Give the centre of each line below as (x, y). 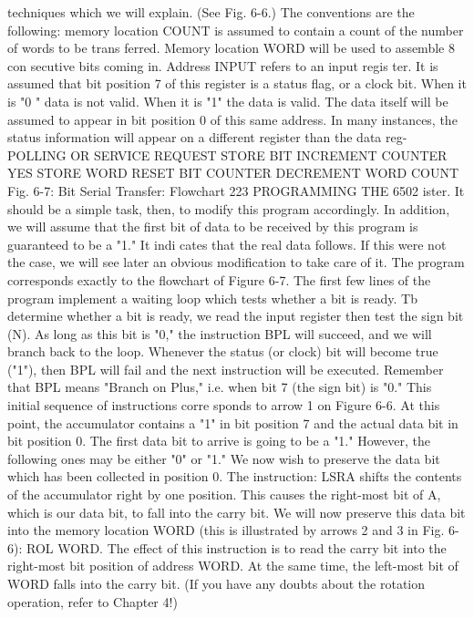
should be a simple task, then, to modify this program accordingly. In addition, (229, 208)
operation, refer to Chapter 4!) (93, 601)
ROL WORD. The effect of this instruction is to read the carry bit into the (236, 547)
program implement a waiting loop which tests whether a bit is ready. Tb (212, 298)
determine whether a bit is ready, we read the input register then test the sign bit (236, 316)
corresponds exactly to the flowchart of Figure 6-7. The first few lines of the (219, 279)
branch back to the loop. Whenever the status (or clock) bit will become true (223, 351)
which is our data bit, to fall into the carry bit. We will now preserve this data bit (237, 512)
